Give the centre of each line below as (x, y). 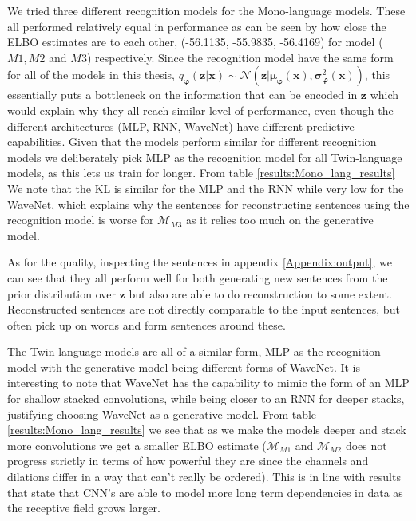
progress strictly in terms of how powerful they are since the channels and (188, 461)
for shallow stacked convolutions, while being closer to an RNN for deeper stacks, (206, 399)
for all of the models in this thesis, (91, 75)
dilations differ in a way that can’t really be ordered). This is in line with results (204, 477)
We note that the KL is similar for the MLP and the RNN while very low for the (206, 188)
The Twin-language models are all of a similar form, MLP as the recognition (194, 351)
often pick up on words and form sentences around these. (147, 324)
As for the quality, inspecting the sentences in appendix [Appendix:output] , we (200, 262)
